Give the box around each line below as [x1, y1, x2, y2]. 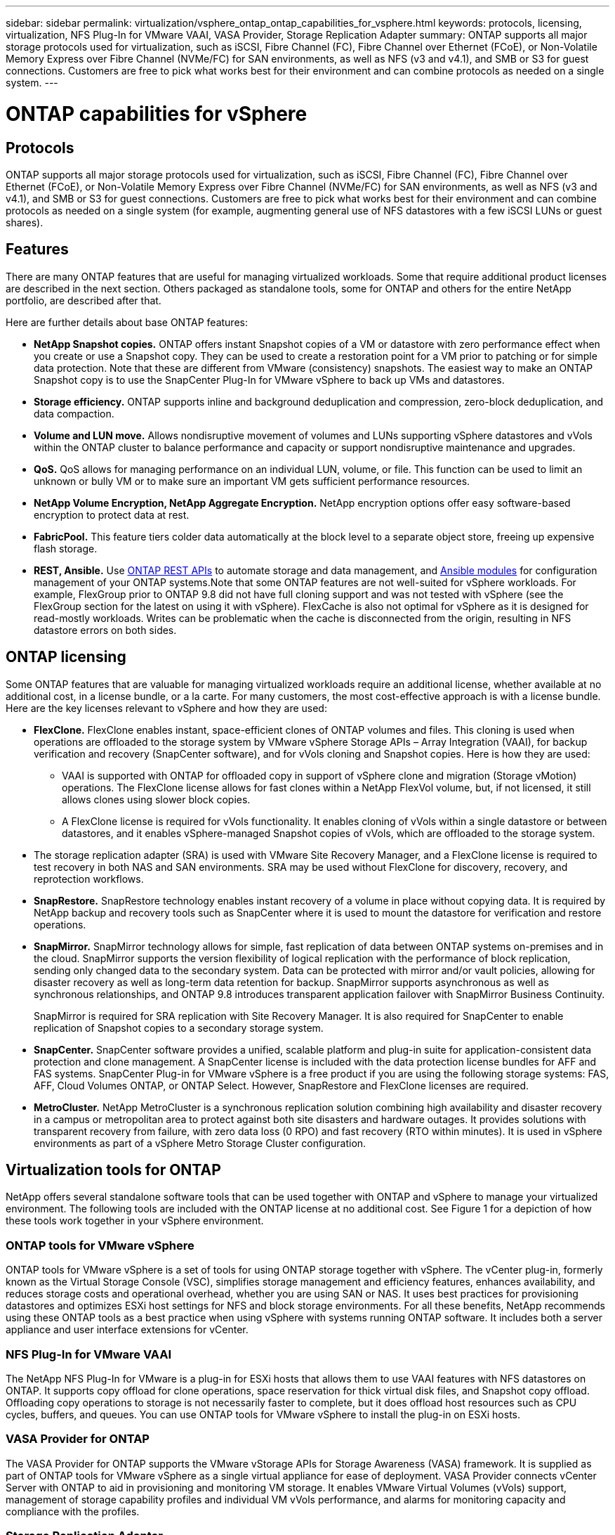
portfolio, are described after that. [6, 294, 161, 306]
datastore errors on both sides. [34, 623, 177, 636]
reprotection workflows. [34, 872, 144, 885]
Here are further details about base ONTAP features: [6, 316, 248, 328]
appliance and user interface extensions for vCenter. [6, 1323, 249, 1336]
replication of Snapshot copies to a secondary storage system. [34, 1021, 324, 1034]
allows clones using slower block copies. [62, 793, 251, 805]
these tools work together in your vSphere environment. [6, 1215, 264, 1227]
